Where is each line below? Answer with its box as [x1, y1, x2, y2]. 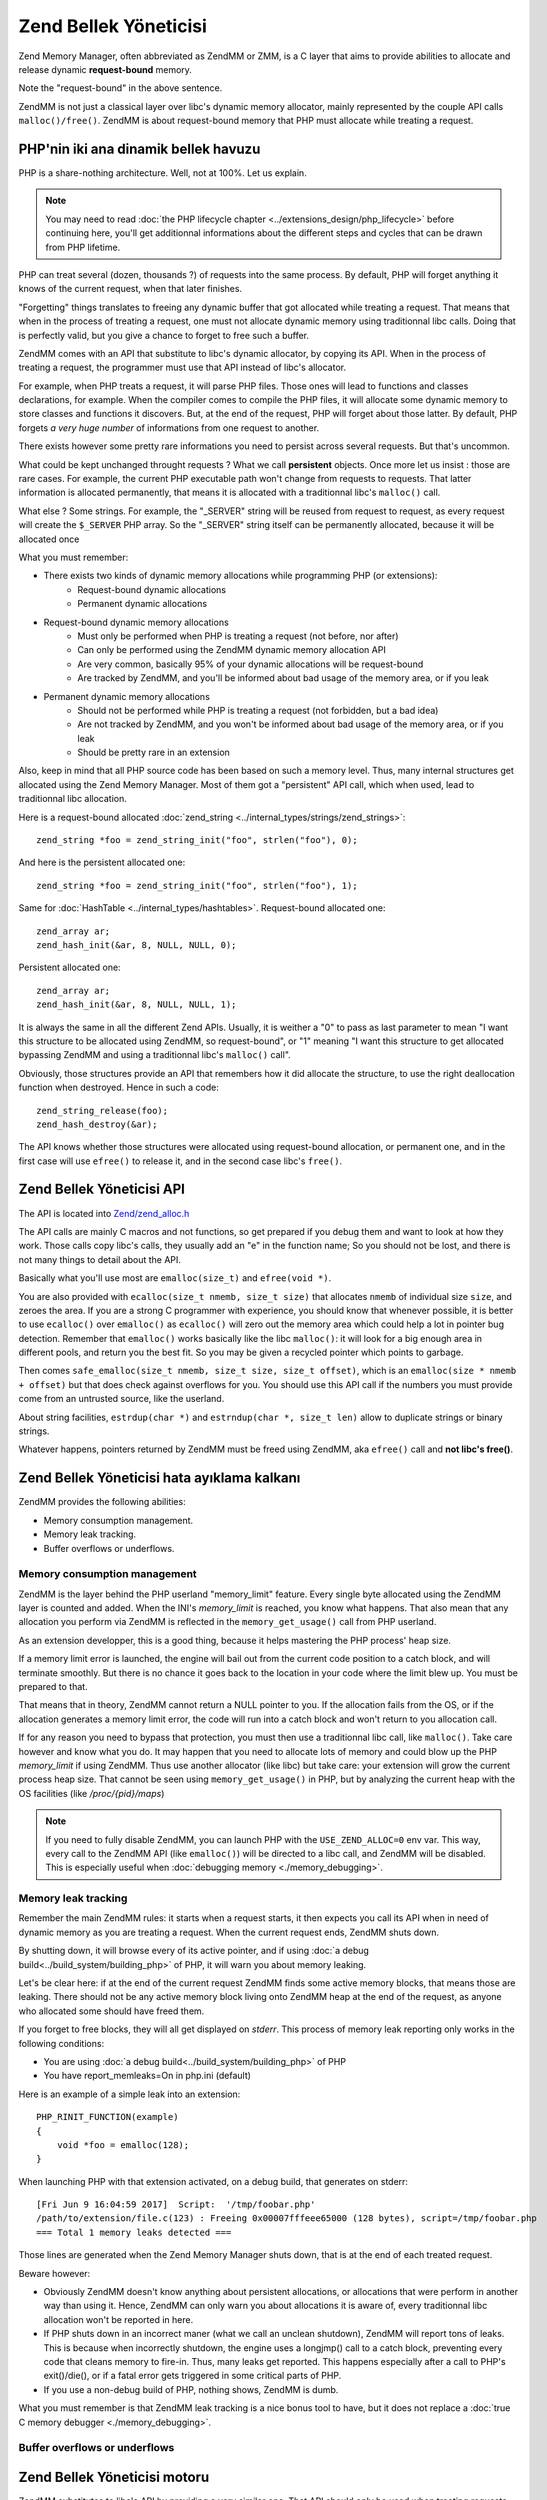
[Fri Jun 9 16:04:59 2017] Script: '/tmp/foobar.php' [36, 2199, 316, 2210]
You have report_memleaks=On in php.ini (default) [43, 2070, 252, 2082]
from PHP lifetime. [45, 241, 121, 253]
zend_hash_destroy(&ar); [36, 1118, 158, 1130]
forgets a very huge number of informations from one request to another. [18, 421, 320, 434]
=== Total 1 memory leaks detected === [36, 2226, 232, 2238]
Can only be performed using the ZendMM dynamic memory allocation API [77, 644, 387, 656]
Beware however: [18, 2267, 91, 2279]
